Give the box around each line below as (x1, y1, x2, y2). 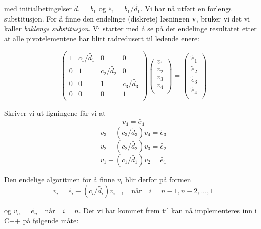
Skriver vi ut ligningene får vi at (4, 108, 106, 118)
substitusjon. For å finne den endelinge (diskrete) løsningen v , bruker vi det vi (4, 13, 250, 24)
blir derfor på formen (125, 174, 191, 184)
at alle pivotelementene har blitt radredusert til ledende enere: (4, 33, 199, 44)
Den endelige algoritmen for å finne (4, 174, 115, 184)
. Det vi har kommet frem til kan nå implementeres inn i (78, 205, 257, 216)
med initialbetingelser (4, 3, 72, 14)
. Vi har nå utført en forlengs (140, 3, 232, 14)
